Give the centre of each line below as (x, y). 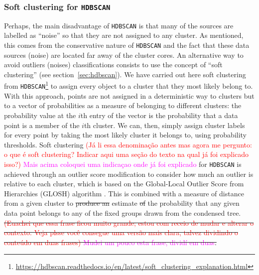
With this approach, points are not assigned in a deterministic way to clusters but (129, 95)
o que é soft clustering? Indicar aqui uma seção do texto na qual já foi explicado (127, 154)
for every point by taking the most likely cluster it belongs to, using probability (126, 135)
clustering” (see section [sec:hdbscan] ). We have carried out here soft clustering (125, 74)
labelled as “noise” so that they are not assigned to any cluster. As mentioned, (124, 35)
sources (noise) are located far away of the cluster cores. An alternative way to (124, 55)
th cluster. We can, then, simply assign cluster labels (164, 125)
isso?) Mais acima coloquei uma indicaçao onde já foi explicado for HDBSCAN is (123, 164)
